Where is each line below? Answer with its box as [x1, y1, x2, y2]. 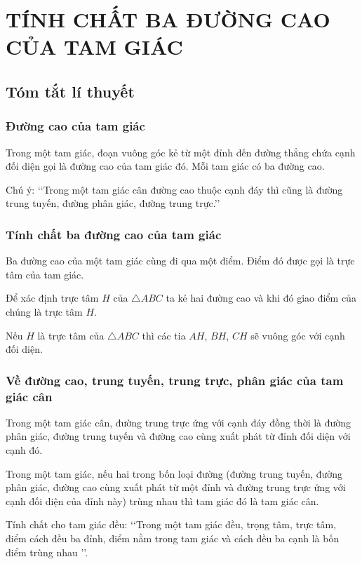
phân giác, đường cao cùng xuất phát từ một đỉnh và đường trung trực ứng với [6, 480, 346, 495]
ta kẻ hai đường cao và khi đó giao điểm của [166, 290, 356, 305]
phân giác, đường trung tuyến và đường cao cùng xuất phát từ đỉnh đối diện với [6, 429, 351, 443]
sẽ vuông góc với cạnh [250, 328, 345, 342]
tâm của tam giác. [6, 267, 84, 281]
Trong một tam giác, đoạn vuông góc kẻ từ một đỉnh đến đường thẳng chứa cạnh [6, 145, 356, 159]
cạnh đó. [6, 443, 43, 457]
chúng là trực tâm [6, 304, 83, 318]
